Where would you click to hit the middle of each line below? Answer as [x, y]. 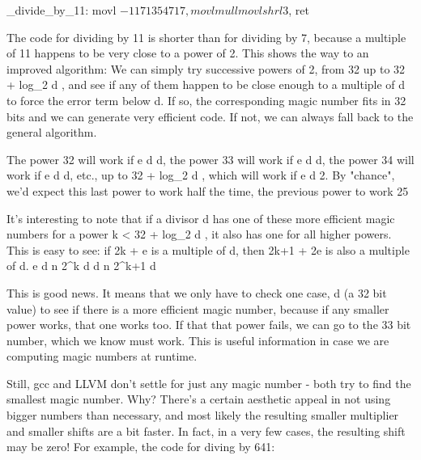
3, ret [296, 10]
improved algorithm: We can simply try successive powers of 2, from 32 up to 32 [206, 68]
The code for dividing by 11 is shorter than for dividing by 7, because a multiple [206, 37]
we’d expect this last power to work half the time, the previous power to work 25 [208, 190]
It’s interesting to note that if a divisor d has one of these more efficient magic [201, 218]
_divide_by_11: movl [62, 10]
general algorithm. [52, 132]
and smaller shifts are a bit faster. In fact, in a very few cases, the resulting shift [206, 430]
